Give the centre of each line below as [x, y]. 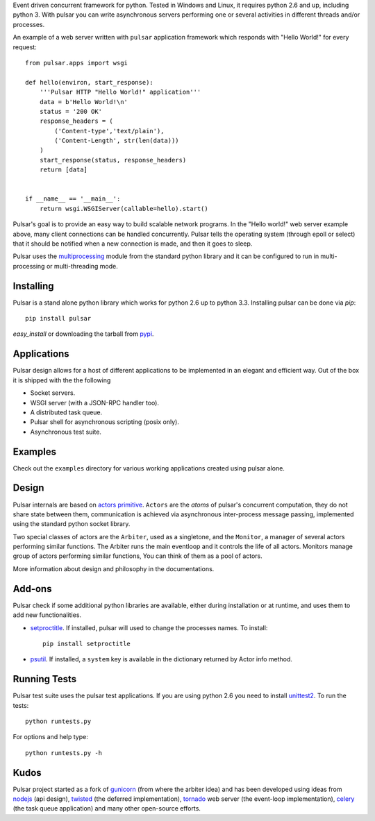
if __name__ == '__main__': [73, 199]
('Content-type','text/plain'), [109, 131]
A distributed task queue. [66, 412]
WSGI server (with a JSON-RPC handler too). [95, 403]
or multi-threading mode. [82, 266]
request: [25, 47]
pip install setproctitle [87, 643]
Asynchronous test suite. [66, 432]
